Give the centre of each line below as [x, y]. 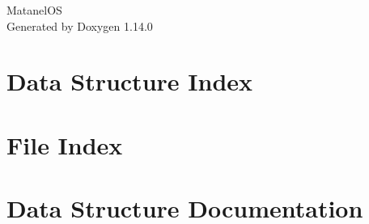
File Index [65, 144]
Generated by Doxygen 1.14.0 [80, 25]
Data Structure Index [130, 81]
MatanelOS [34, 10]
